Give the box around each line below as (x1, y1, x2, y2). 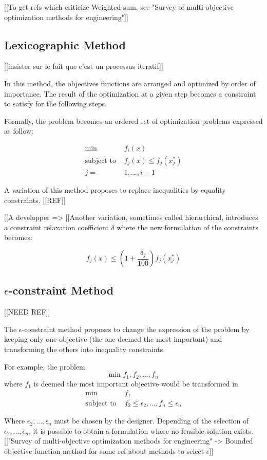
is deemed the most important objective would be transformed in (33, 378, 238, 389)
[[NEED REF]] (4, 306, 50, 317)
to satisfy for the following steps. (4, 98, 107, 109)
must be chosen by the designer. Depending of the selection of (54, 415, 249, 426)
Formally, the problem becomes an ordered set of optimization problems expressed (4, 115, 263, 126)
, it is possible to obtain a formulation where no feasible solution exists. (28, 425, 254, 436)
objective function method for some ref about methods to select (4, 445, 204, 456)
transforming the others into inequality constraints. (4, 344, 165, 354)
